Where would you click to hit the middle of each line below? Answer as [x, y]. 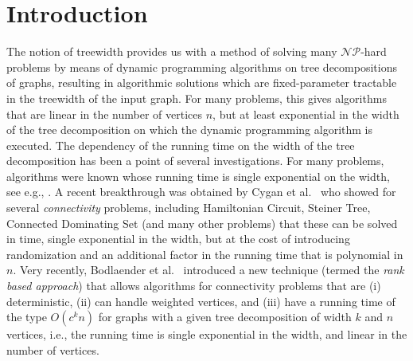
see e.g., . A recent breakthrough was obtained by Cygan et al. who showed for [201, 192]
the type [27, 317]
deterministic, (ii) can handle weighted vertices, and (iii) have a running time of [201, 301]
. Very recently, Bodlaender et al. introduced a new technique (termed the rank [208, 270]
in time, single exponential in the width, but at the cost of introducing [178, 239]
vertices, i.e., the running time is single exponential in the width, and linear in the [207, 334]
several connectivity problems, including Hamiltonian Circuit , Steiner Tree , [189, 208]
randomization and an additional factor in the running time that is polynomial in [205, 254]
